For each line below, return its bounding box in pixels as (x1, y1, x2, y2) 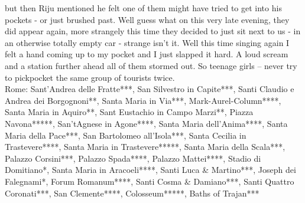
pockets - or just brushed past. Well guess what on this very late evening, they (5, 13, 290, 25)
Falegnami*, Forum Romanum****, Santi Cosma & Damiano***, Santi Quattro (5, 175, 294, 187)
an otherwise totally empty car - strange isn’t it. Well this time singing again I (5, 36, 290, 48)
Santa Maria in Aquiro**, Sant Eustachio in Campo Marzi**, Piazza (5, 106, 254, 118)
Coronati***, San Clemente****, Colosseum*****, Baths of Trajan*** (5, 186, 259, 199)
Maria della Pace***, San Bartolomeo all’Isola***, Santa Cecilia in (5, 129, 246, 141)
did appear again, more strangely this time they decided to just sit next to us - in (5, 25, 301, 37)
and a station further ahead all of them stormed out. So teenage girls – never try (5, 59, 297, 71)
